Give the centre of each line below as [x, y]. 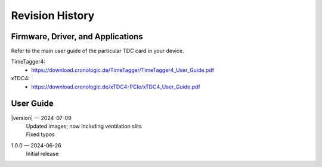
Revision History [53, 15]
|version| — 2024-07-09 [41, 118]
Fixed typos [40, 134]
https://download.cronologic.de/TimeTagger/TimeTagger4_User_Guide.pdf [123, 70]
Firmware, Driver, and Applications [77, 37]
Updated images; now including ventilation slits [84, 126]
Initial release [42, 154]
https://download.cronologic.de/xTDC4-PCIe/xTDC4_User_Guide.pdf [116, 87]
